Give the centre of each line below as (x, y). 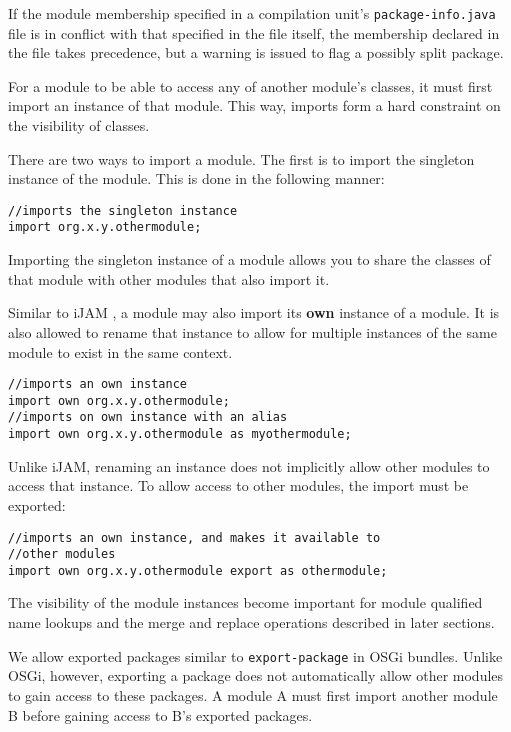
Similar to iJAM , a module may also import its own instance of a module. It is (254, 312)
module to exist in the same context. (120, 351)
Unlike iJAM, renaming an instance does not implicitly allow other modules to (249, 465)
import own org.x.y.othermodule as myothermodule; (180, 434)
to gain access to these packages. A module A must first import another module (253, 694)
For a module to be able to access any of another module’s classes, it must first (250, 85)
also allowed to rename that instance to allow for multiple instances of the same (252, 331)
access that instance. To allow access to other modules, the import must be (238, 485)
